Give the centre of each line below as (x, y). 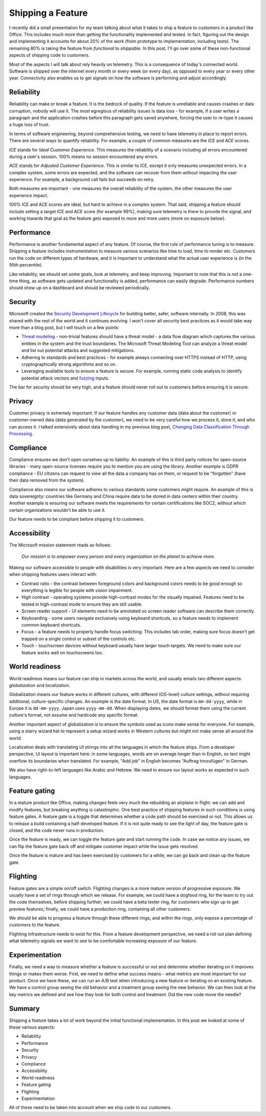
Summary (24, 1009)
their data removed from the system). (47, 480)
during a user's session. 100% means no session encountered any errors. (84, 156)
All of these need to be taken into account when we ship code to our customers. (90, 1108)
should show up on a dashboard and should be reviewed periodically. (80, 288)
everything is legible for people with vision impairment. (77, 590)
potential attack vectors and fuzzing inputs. (65, 378)
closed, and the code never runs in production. (57, 830)
